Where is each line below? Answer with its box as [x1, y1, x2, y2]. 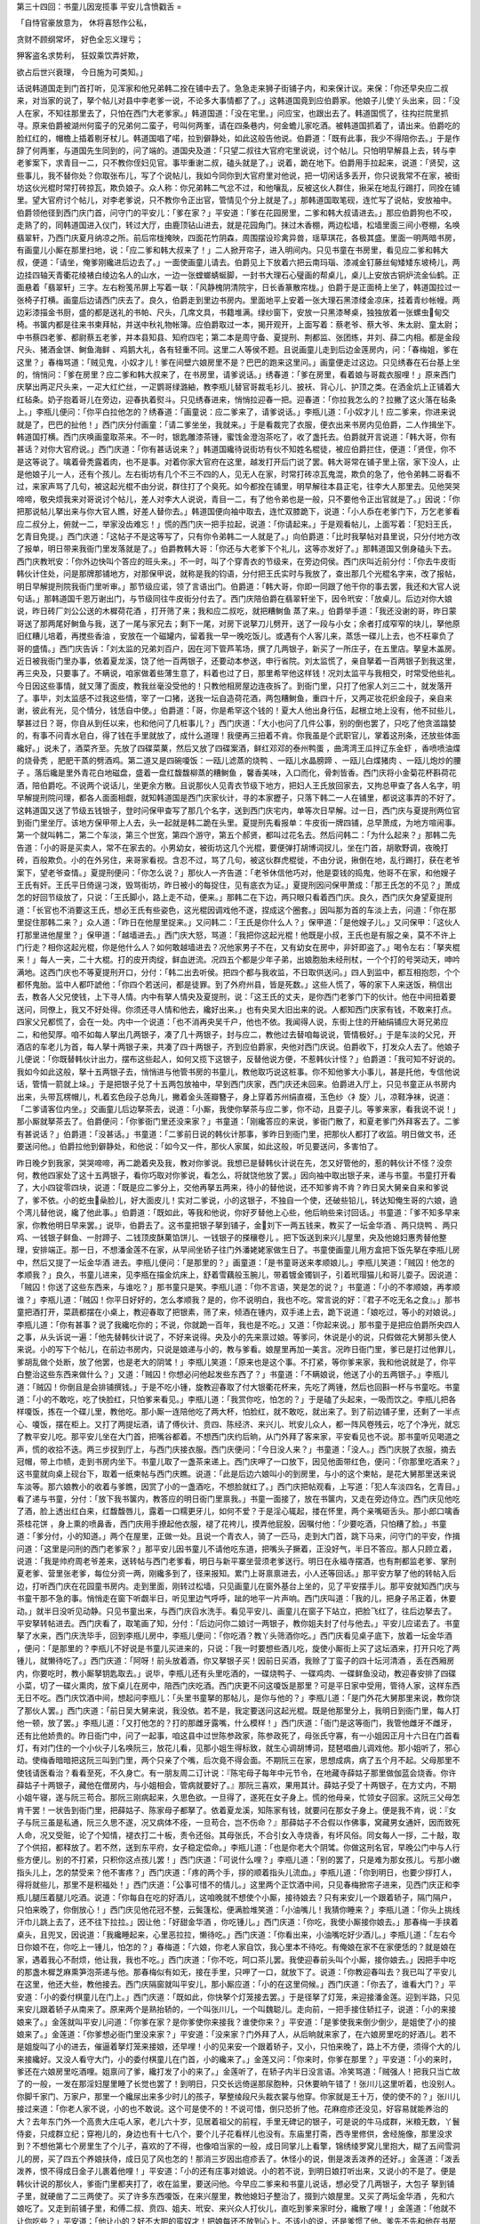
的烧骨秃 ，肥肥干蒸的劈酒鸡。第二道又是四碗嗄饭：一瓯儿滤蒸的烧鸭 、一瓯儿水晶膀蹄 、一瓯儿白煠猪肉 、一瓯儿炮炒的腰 [16, 755, 461, 766]
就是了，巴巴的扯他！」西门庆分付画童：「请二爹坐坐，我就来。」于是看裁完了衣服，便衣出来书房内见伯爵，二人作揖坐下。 [16, 419, 460, 430]
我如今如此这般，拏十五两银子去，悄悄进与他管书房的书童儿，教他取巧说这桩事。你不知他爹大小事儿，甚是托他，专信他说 [16, 1066, 460, 1076]
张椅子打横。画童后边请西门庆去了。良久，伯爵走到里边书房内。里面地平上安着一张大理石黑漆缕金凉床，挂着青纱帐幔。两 [16, 294, 460, 305]
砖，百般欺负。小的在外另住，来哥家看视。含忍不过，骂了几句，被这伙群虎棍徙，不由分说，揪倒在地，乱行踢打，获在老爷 [16, 855, 460, 866]
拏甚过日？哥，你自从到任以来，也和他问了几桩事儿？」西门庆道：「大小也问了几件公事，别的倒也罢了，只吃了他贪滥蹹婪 [16, 717, 457, 729]
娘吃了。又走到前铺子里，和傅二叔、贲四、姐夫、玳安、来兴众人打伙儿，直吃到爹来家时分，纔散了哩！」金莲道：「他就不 [16, 2203, 457, 2214]
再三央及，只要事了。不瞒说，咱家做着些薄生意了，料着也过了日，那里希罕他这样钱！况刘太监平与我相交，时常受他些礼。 [16, 668, 460, 679]
